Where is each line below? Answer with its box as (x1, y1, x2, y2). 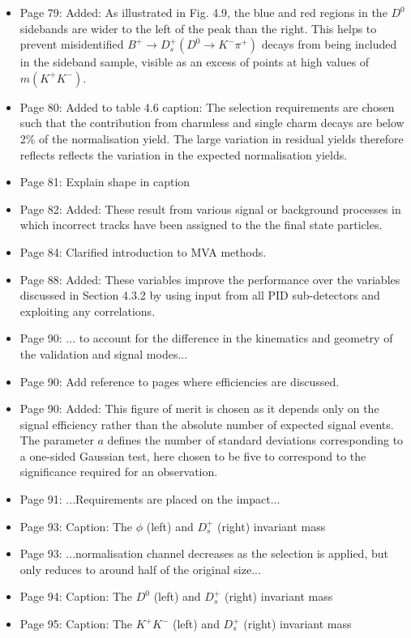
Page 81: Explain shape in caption (19, 173, 191, 190)
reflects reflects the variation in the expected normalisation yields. (19, 146, 348, 163)
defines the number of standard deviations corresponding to (107, 432, 404, 449)
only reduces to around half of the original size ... (19, 560, 261, 577)
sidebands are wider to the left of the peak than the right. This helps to (19, 19, 377, 36)
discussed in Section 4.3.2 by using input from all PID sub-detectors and (19, 287, 380, 304)
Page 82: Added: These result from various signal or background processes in (19, 200, 401, 217)
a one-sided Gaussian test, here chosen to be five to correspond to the (19, 447, 366, 464)
